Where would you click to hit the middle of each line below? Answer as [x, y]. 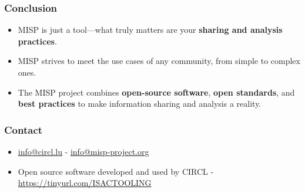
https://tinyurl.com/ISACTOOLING [85, 183]
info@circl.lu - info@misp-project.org [83, 151]
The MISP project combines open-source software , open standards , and [156, 92]
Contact [24, 129]
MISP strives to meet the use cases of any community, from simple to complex [159, 61]
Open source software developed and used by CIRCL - [116, 171]
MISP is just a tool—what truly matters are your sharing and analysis [150, 30]
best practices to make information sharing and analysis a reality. [140, 104]
